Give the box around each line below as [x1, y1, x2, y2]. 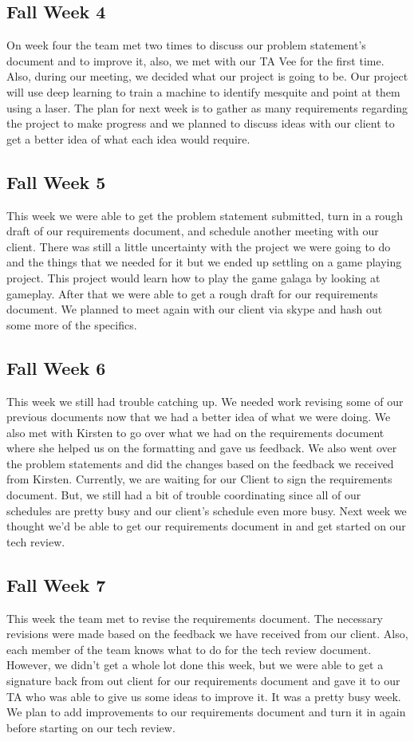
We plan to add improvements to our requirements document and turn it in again [6, 704, 406, 720]
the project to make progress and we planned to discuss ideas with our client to [6, 115, 395, 132]
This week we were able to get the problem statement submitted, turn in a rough [6, 207, 403, 223]
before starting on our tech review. [6, 719, 175, 735]
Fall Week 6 [6, 355, 106, 380]
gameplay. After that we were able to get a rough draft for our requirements [6, 285, 378, 302]
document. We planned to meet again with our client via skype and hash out [6, 301, 383, 317]
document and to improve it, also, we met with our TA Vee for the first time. [6, 52, 384, 69]
